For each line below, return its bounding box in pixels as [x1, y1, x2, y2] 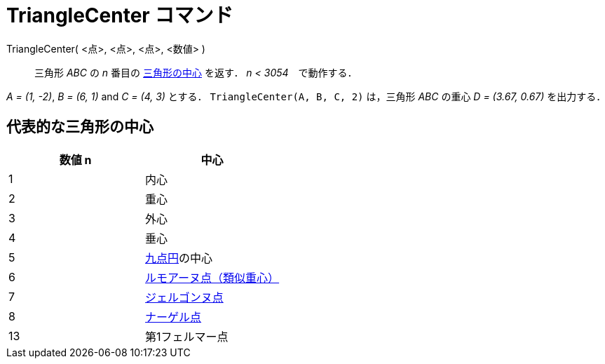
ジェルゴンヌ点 [145, 290, 224, 304]
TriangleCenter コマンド [6, 4, 233, 27]
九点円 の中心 [145, 250, 213, 265]
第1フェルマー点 [145, 329, 229, 344]
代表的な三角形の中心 [6, 118, 154, 136]
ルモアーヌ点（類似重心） [145, 270, 280, 285]
